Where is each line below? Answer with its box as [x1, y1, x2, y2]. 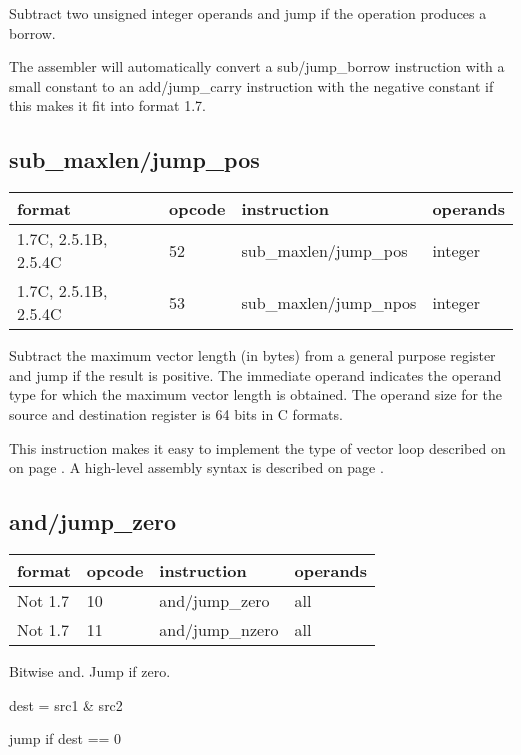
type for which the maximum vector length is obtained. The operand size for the [9, 384, 503, 405]
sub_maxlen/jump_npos [241, 290, 417, 314]
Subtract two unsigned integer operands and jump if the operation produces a [9, 3, 487, 23]
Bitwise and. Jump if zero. [9, 660, 171, 681]
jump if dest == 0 [9, 728, 122, 749]
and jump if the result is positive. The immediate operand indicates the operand [9, 364, 502, 385]
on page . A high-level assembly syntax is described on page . [9, 457, 384, 478]
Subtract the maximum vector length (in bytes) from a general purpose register [9, 345, 496, 366]
